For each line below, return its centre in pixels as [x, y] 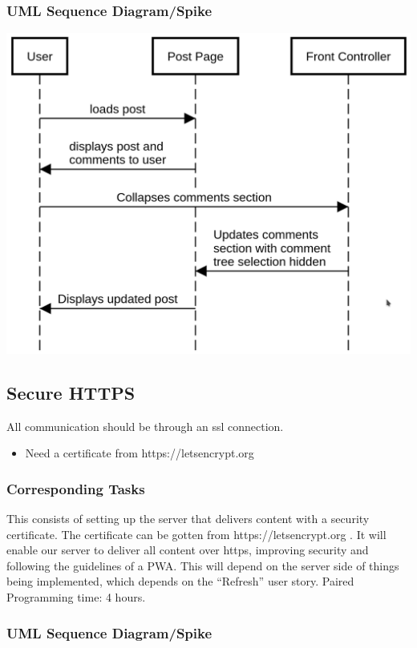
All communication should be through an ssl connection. [145, 426]
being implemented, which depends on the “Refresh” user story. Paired [180, 581]
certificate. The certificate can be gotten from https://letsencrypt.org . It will [196, 534]
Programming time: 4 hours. [76, 597]
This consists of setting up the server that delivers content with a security [188, 519]
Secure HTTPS [71, 392]
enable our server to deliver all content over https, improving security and [188, 550]
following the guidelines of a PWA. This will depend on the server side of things [203, 565]
